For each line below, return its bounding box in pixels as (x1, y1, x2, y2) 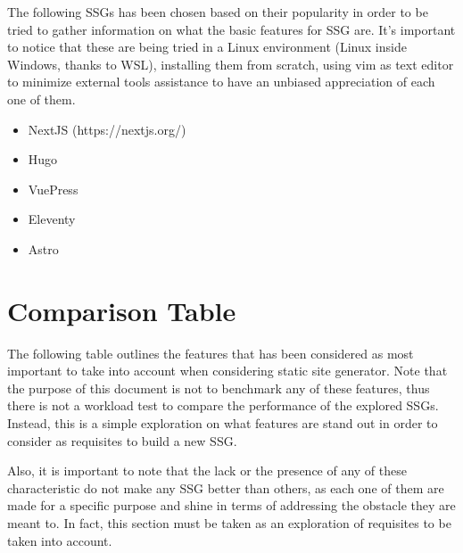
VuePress (28, 179, 79, 198)
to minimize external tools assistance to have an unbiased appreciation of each (7, 72, 435, 91)
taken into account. (7, 531, 112, 549)
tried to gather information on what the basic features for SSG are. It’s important (7, 20, 456, 38)
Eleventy (28, 210, 76, 228)
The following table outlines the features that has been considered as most (7, 343, 414, 362)
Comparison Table (7, 292, 236, 328)
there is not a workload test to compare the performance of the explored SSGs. (7, 396, 439, 415)
